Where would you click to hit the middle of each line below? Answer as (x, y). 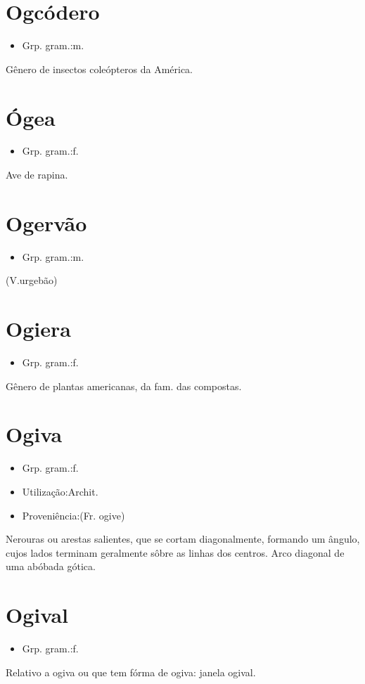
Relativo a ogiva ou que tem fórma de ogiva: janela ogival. (131, 672)
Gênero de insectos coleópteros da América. (100, 69)
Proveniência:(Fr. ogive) (73, 515)
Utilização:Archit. (60, 491)
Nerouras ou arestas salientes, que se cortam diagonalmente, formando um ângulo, (183, 539)
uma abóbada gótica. (51, 566)
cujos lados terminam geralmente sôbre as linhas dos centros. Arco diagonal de (175, 552)
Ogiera (38, 329)
